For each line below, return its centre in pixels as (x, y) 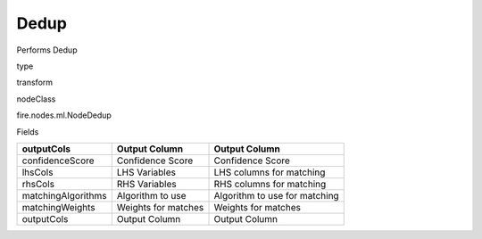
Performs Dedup (47, 50)
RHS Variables (147, 184)
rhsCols (38, 184)
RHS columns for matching (270, 184)
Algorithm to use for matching (276, 195)
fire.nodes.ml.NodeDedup (64, 115)
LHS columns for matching (270, 172)
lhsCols (37, 172)
